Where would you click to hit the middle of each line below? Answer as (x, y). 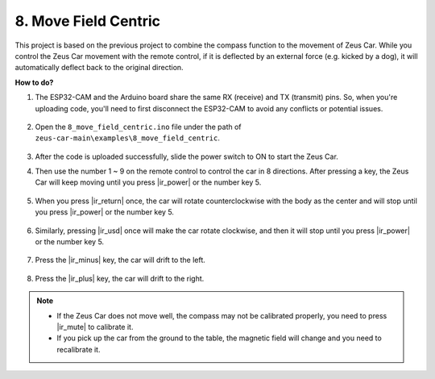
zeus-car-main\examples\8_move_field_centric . (128, 138)
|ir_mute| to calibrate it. (95, 327)
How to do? (34, 82)
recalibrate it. (79, 349)
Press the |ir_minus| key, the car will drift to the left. (120, 260)
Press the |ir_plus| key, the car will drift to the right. (120, 278)
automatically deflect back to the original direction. (99, 68)
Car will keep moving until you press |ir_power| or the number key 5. (148, 182)
